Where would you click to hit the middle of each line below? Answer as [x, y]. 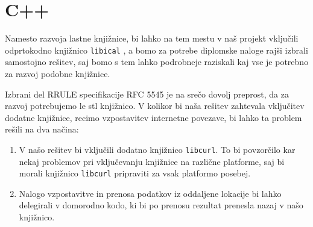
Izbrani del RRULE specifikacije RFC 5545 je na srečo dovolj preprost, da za [147, 94]
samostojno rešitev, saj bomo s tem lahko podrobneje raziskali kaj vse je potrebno [157, 62]
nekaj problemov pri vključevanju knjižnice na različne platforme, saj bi [152, 161]
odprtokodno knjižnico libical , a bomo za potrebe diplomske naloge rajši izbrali [156, 50]
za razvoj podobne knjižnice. [58, 73]
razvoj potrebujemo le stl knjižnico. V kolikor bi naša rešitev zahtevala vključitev [155, 106]
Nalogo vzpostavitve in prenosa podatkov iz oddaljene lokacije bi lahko [150, 193]
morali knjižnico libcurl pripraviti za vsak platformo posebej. [135, 173]
